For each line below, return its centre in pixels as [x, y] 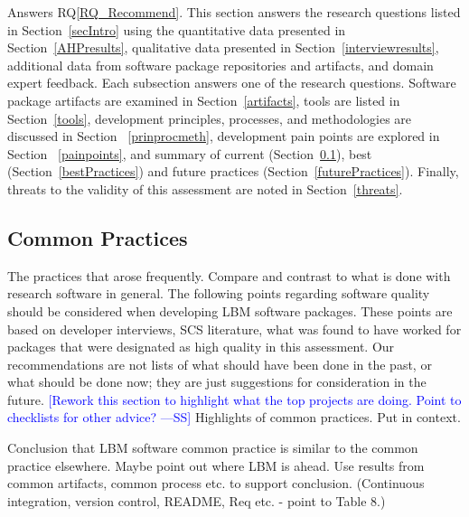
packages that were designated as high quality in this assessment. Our [201, 347]
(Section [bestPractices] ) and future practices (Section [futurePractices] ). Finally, [233, 171]
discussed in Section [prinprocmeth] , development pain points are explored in [224, 136]
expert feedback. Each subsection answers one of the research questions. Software [232, 83]
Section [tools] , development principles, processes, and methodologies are [210, 118]
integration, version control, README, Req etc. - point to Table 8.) [197, 500]
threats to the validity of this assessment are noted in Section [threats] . [205, 188]
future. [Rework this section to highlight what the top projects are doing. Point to [234, 399]
